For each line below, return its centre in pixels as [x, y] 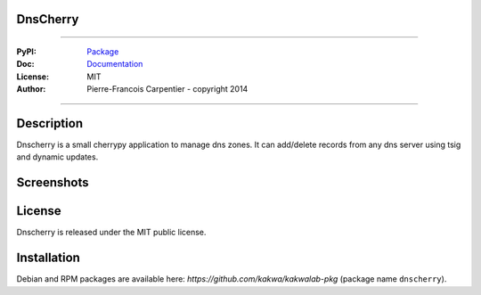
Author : [31, 89]
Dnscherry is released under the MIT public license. [111, 233]
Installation [48, 258]
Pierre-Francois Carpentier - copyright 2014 [167, 89]
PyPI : [27, 52]
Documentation [115, 64]
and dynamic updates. [57, 157]
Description [50, 123]
